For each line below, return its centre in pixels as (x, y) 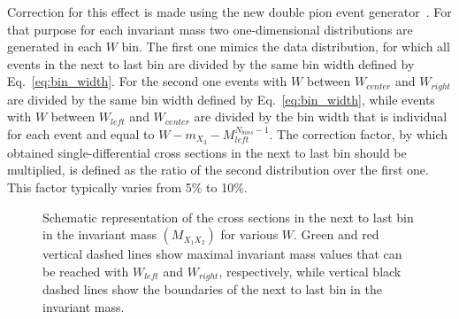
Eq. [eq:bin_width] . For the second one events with (147, 81)
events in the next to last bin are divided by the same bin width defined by (211, 63)
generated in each (54, 47)
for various (249, 234)
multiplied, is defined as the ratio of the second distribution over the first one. (218, 170)
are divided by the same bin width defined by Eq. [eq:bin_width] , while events (221, 99)
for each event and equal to (81, 134)
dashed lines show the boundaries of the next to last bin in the (212, 289)
